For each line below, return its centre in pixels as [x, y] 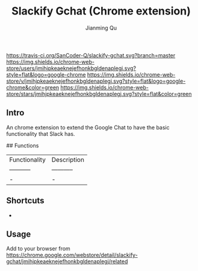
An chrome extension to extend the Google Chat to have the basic [88, 127]
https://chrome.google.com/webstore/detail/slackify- [72, 255]
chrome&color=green [33, 87]
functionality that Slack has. [41, 133]
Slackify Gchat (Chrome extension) [101, 11]
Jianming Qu [101, 28]
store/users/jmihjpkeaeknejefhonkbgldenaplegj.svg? [71, 68]
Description [68, 159]
